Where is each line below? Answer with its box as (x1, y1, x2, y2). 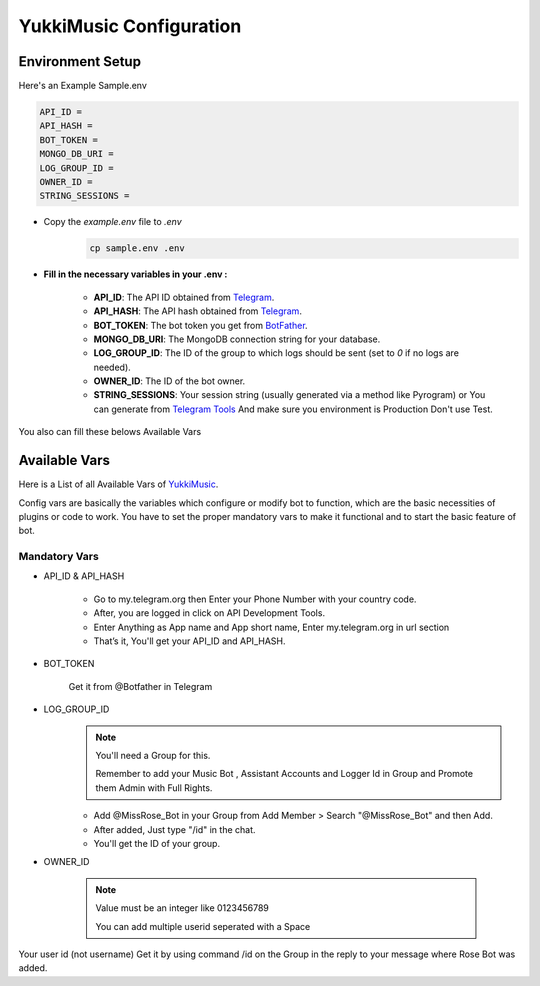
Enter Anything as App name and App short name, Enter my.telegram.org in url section (93, 621, 450, 633)
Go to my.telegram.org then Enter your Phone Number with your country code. (93, 593, 417, 605)
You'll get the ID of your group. (93, 837, 220, 849)
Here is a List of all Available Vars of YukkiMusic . (18, 478, 219, 490)
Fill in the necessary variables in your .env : (43, 268, 228, 280)
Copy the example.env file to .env (43, 216, 182, 228)
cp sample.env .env (89, 243, 185, 254)
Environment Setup (18, 53, 142, 70)
